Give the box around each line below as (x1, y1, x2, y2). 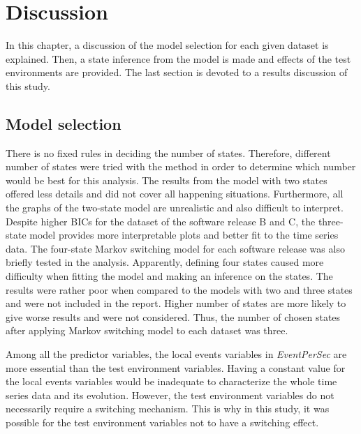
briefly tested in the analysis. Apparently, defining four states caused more (6, 255, 324, 269)
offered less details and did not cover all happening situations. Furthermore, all (6, 186, 344, 201)
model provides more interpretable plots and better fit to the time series (29, 227, 339, 242)
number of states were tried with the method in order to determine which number (6, 159, 356, 174)
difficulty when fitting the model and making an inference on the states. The (6, 269, 333, 283)
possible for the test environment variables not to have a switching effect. (6, 414, 319, 429)
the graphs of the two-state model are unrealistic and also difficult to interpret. (6, 200, 344, 215)
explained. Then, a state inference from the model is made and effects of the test (6, 51, 351, 66)
